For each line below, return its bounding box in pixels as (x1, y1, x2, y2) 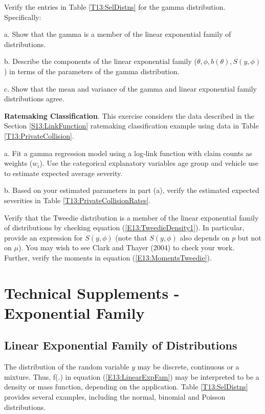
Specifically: (4, 11, 41, 22)
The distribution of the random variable (4, 361, 129, 372)
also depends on (180, 232, 230, 243)
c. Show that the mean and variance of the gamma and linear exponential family (4, 83, 257, 94)
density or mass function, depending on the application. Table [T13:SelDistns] (4, 381, 248, 392)
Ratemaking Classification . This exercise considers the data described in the (4, 110, 254, 121)
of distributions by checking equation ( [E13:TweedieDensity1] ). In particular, (4, 222, 245, 233)
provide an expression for (4, 232, 83, 243)
